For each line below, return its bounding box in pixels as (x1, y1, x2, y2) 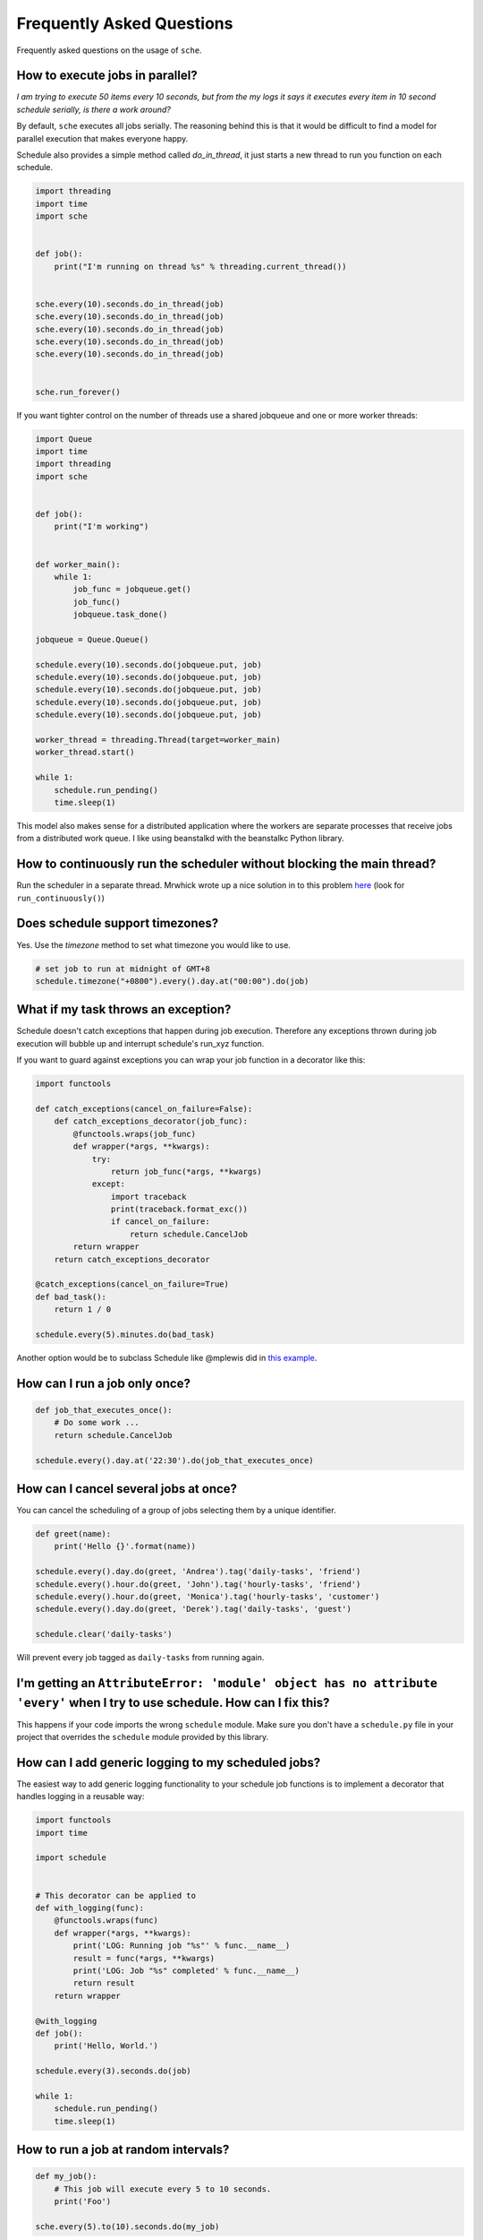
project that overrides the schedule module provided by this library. (16, 1732, 269, 1742)
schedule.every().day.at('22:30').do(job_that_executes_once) (35, 1455, 314, 1465)
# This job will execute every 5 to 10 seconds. (54, 2184, 272, 2194)
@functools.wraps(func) (54, 1916, 158, 1926)
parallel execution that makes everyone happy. (16, 133, 189, 143)
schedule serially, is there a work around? (16, 104, 172, 115)
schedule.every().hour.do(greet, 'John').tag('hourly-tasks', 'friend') (35, 1579, 361, 1590)
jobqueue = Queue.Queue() (35, 634, 149, 644)
